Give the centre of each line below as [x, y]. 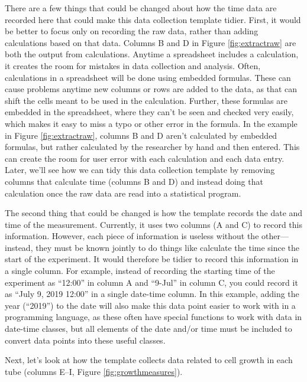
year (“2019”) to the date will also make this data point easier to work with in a [150, 305]
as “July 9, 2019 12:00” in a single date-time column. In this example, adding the [152, 294]
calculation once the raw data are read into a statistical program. [123, 193]
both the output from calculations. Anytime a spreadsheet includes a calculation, [152, 54]
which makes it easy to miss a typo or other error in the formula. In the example [151, 123]
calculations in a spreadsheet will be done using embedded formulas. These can [148, 77]
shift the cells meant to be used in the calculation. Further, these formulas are [146, 100]
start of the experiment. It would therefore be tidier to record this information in [152, 259]
